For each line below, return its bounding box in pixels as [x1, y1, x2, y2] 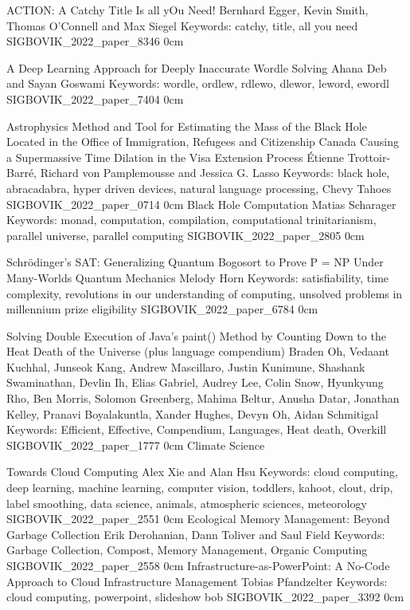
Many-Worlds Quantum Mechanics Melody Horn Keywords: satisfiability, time [6, 269, 389, 285]
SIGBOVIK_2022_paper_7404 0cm [6, 90, 184, 107]
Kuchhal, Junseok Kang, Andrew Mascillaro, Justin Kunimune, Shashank [6, 358, 365, 375]
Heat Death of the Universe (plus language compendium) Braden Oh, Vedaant [6, 343, 389, 360]
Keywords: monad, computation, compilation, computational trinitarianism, [6, 211, 377, 228]
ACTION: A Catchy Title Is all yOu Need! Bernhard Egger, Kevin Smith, [6, 2, 369, 18]
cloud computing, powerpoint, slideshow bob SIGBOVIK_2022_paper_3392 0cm [6, 588, 404, 605]
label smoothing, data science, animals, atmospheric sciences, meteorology [6, 494, 367, 511]
